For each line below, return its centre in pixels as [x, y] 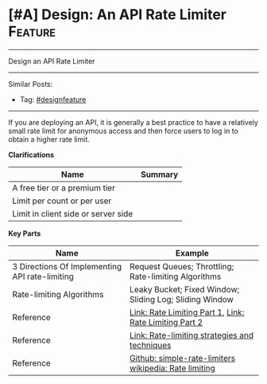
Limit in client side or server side [73, 214]
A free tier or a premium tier [64, 187]
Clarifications [31, 155]
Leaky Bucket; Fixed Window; [185, 289]
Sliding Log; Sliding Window [182, 299]
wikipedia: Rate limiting [173, 368]
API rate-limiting [43, 276]
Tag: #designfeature [53, 99]
